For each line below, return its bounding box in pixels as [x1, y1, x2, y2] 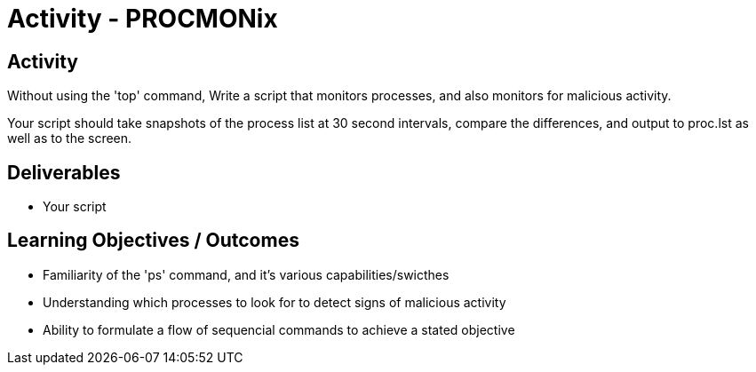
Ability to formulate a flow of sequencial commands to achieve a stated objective [43, 321, 515, 337]
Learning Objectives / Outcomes [7, 229, 299, 252]
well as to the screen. [7, 131, 132, 146]
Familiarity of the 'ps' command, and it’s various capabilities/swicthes [43, 266, 450, 282]
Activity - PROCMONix [7, 4, 278, 34]
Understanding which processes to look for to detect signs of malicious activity [43, 294, 506, 310]
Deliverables [7, 161, 121, 184]
